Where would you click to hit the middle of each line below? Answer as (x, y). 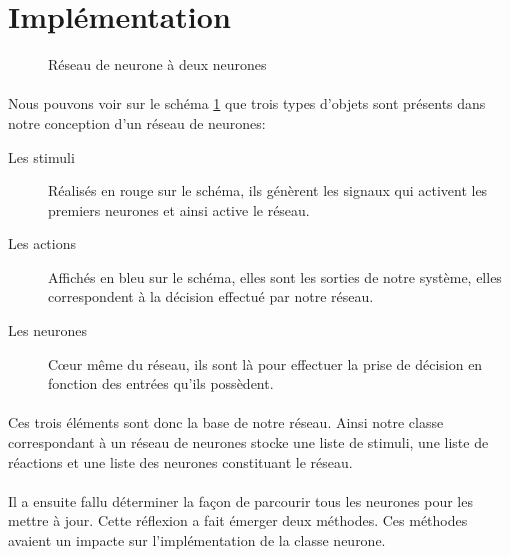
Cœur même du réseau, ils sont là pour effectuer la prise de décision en (265, 363)
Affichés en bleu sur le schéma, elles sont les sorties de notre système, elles (275, 276)
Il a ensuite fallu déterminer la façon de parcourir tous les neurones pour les (240, 500)
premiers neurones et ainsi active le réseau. (179, 209)
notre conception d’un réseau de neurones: (137, 122)
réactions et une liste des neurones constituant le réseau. (180, 461)
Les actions (42, 243)
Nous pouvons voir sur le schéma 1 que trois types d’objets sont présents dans (247, 103)
